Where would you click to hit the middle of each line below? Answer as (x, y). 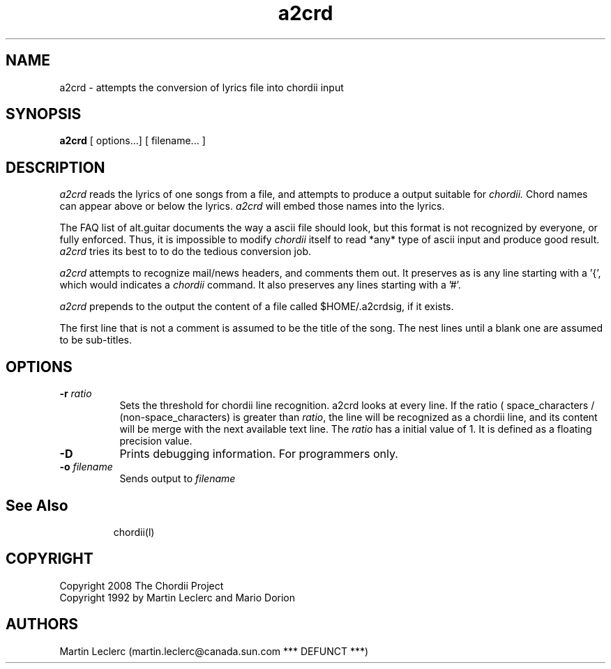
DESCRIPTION (55, 167)
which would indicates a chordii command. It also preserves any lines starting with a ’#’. (260, 285)
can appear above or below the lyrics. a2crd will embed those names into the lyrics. (252, 206)
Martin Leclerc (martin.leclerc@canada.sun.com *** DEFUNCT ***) (214, 651)
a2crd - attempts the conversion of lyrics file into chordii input (202, 87)
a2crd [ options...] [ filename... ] (133, 141)
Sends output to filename (178, 479)
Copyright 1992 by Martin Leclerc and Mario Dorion (178, 597)
